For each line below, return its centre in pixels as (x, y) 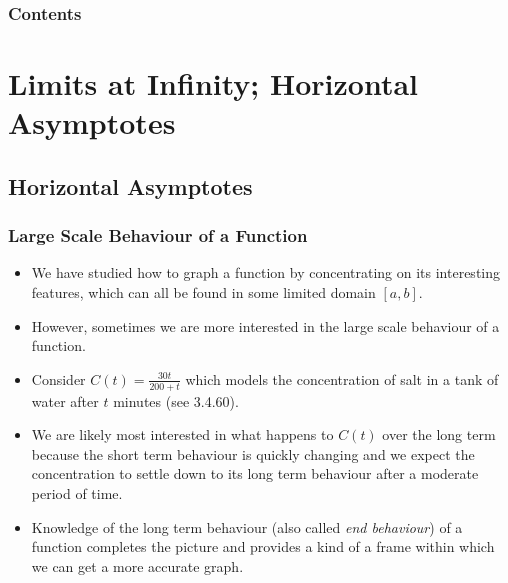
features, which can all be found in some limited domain (203, 292)
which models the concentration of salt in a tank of (342, 378)
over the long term (439, 434)
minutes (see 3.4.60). (176, 400)
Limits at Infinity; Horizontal (213, 83)
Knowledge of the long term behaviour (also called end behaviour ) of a (247, 526)
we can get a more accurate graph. (137, 565)
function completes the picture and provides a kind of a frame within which (263, 546)
